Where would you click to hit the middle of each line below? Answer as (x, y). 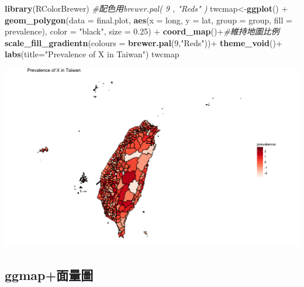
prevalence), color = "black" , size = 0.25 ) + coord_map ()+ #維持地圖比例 (142, 31)
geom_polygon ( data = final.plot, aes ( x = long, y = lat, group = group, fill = (148, 20)
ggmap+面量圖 (49, 274)
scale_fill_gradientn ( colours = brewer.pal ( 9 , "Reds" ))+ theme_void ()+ (144, 42)
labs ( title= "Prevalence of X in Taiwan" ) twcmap (92, 54)
